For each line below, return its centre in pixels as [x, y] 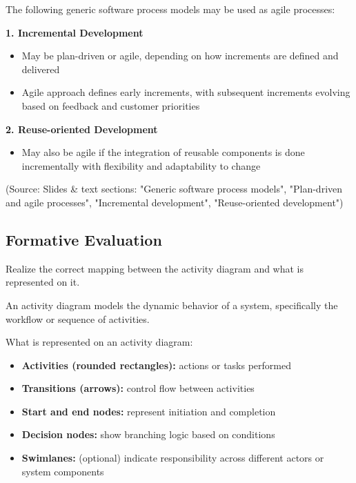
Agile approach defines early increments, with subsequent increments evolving [186, 92]
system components [63, 471]
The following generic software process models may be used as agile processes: [170, 9]
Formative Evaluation [84, 239]
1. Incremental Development [75, 32]
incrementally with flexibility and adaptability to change [141, 165]
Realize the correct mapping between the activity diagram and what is [155, 268]
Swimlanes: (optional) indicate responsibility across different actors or [173, 458]
